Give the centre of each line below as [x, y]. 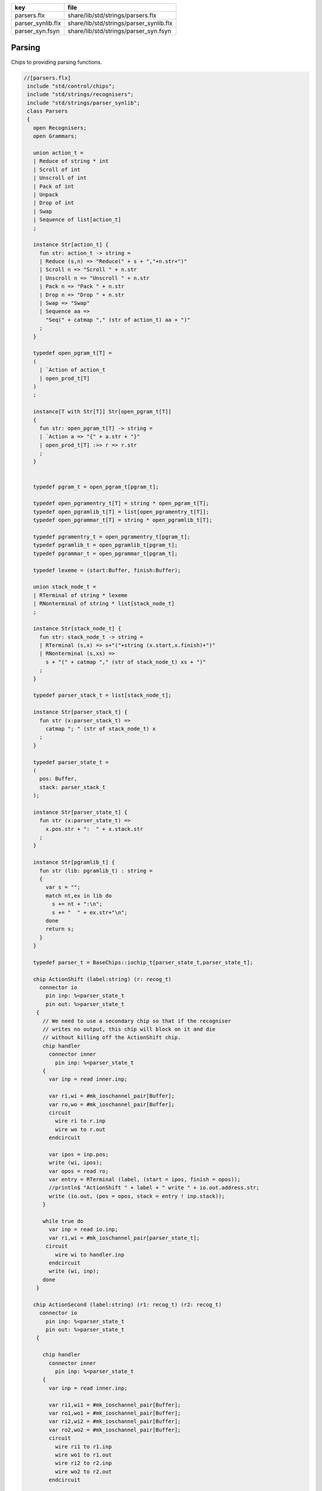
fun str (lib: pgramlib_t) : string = [96, 870]
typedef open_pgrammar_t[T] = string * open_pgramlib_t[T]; [123, 520]
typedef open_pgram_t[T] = [72, 353]
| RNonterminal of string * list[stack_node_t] [104, 604]
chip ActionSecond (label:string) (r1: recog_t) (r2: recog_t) [127, 1304]
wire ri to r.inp [80, 1121]
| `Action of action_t [72, 370]
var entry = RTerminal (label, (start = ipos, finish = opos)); [145, 1180]
